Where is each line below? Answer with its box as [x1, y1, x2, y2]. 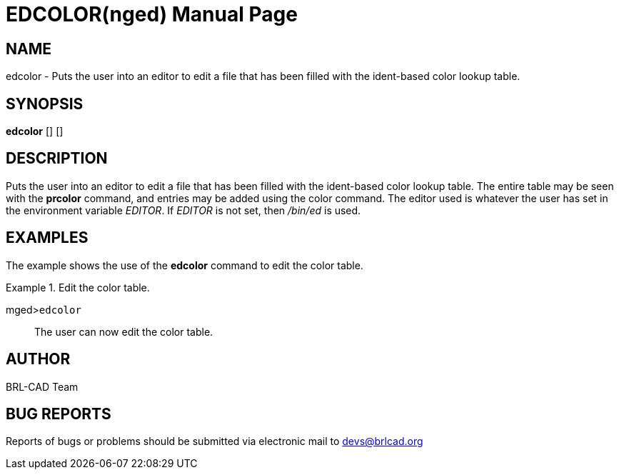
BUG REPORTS [6, 404, 111, 423]
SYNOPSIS [6, 94, 84, 113]
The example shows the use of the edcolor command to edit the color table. [6, 259, 363, 271]
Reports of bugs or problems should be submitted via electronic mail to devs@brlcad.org [6, 435, 423, 448]
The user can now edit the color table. [34, 325, 213, 338]
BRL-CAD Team [6, 380, 79, 393]
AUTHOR [6, 350, 71, 369]
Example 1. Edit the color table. [6, 281, 150, 294]
